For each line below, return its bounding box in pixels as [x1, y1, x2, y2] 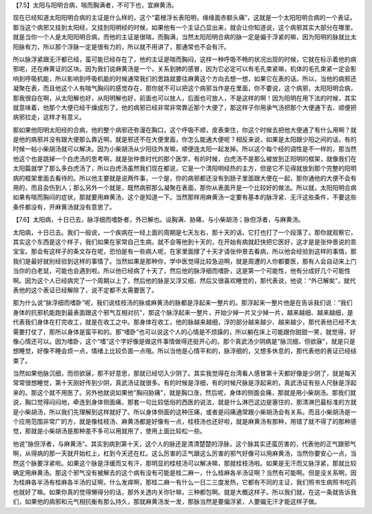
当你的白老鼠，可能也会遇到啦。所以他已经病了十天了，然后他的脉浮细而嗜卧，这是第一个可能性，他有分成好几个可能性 [12, 267, 351, 275]
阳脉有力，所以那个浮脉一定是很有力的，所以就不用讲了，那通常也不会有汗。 [12, 42, 230, 51]
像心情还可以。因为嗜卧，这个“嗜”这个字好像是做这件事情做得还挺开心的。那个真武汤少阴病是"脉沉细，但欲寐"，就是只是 [12, 337, 356, 345]
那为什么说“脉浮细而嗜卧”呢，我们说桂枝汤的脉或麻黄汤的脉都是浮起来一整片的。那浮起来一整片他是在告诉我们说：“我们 [12, 298, 353, 307]
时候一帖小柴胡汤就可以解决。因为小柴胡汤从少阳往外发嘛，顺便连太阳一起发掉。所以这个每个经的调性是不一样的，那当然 [12, 145, 357, 153]
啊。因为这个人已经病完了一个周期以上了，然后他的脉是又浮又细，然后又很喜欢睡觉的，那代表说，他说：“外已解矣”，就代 [12, 276, 356, 285]
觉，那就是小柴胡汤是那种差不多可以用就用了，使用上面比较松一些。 [12, 427, 206, 435]
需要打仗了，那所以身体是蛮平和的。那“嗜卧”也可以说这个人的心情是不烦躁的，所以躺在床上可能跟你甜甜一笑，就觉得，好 [12, 327, 356, 336]
